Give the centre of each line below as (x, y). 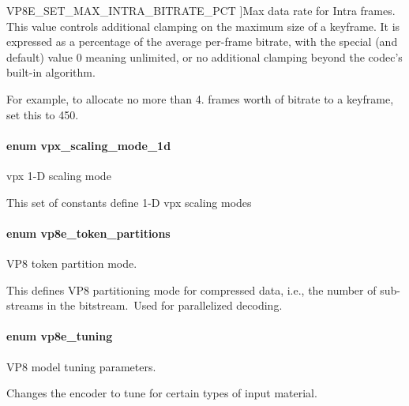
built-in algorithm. (51, 72)
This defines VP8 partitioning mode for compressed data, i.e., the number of (191, 289)
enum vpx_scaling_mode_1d (89, 145)
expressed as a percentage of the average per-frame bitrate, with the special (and (202, 41)
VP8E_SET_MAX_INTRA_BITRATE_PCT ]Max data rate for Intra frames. (201, 10)
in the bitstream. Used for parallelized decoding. (165, 305)
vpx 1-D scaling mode (59, 175)
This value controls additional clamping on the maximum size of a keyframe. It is (203, 26)
